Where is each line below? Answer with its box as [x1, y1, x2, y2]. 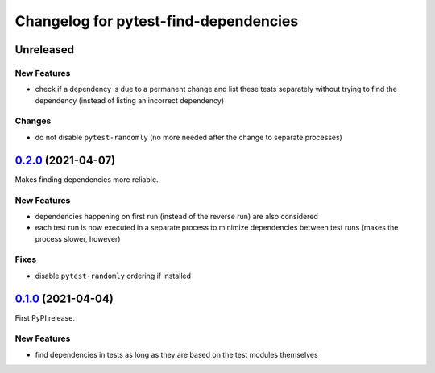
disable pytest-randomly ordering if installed [35, 271, 192, 280]
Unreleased [14, 43, 75, 56]
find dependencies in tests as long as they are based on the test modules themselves [35, 350, 318, 359]
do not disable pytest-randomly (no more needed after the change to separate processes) [35, 132, 342, 142]
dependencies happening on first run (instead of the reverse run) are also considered [35, 211, 318, 221]
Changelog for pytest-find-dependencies [14, 12, 299, 30]
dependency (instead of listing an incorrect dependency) [35, 95, 225, 105]
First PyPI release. [14, 313, 76, 322]
